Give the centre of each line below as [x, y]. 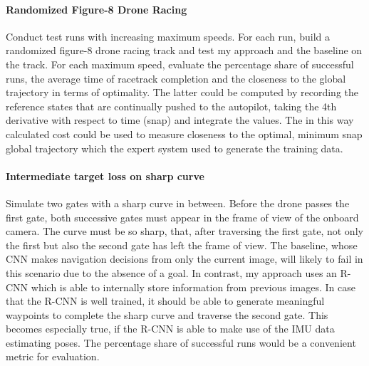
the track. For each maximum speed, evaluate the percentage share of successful [180, 64]
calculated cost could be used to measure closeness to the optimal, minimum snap [184, 134]
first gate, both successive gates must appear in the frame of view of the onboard [182, 217]
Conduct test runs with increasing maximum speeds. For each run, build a [168, 36]
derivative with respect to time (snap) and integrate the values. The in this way [180, 120]
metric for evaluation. [53, 356]
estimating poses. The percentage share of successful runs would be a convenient [181, 342]
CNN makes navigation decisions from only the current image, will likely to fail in [184, 259]
